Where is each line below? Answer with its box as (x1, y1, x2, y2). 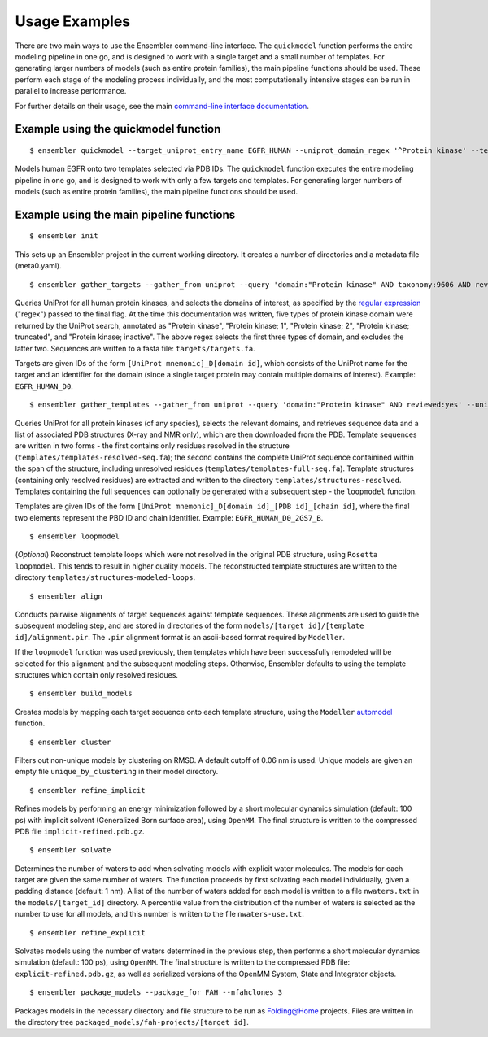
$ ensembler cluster (29, 737, 111, 747)
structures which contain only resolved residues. (15, 669, 179, 679)
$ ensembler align (29, 591, 103, 601)
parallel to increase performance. (15, 86, 127, 96)
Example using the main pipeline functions (15, 207, 236, 221)
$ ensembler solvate (29, 846, 111, 855)
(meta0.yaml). (15, 261, 63, 271)
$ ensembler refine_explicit (29, 928, 146, 937)
